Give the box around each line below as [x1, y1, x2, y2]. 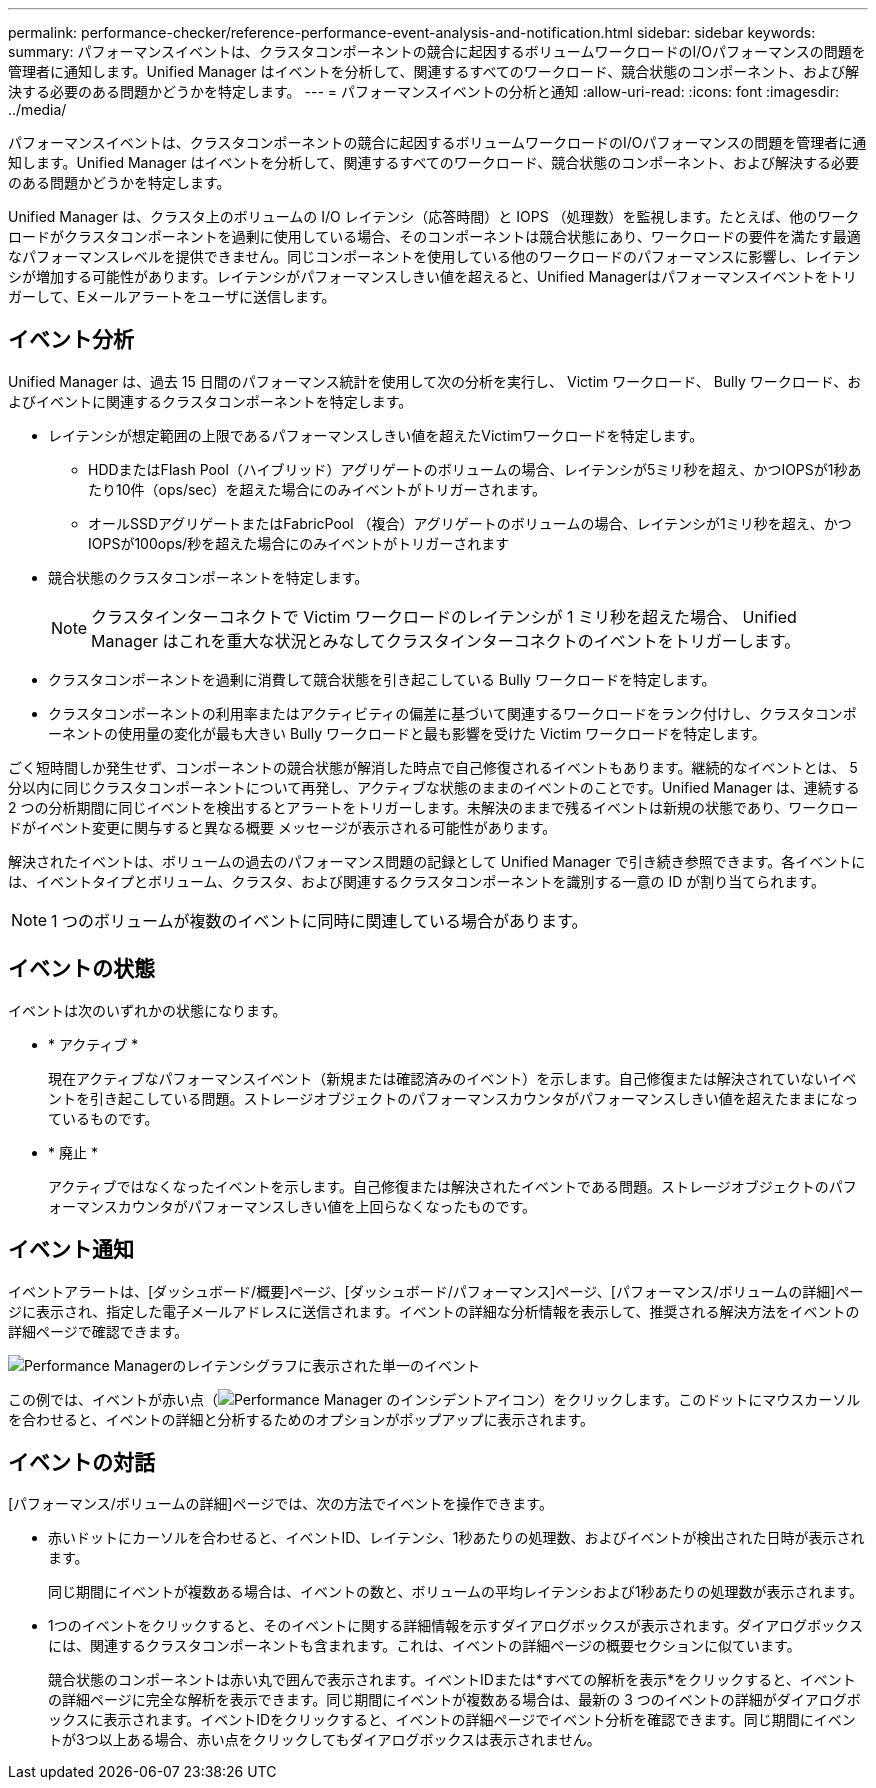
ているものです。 [48, 1109, 159, 1127]
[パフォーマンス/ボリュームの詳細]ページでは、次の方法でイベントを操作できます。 [8, 1495, 553, 1513]
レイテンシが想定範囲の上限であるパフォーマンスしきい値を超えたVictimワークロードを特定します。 [48, 426, 704, 444]
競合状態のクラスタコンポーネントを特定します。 [48, 568, 369, 586]
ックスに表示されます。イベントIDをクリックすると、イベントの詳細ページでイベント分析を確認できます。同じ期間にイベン [48, 1711, 856, 1729]
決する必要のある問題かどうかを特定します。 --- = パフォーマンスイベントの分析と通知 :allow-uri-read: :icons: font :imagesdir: [8, 83, 839, 100]
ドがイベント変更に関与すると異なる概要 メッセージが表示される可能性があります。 [8, 818, 557, 836]
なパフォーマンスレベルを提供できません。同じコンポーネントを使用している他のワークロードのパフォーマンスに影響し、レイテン [8, 248, 861, 265]
